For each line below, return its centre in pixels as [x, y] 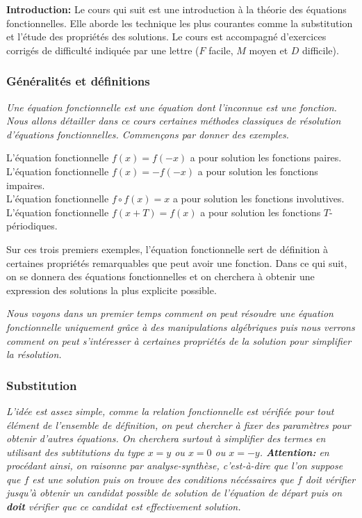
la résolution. [34, 354]
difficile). [321, 50]
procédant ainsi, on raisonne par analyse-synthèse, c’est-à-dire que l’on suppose [175, 466]
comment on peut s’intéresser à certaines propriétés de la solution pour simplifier [179, 340]
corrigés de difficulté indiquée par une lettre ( [103, 50]
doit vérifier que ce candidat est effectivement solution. [124, 507]
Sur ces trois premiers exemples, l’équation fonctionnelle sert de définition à [167, 249]
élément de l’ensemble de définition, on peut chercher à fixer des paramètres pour [179, 424]
